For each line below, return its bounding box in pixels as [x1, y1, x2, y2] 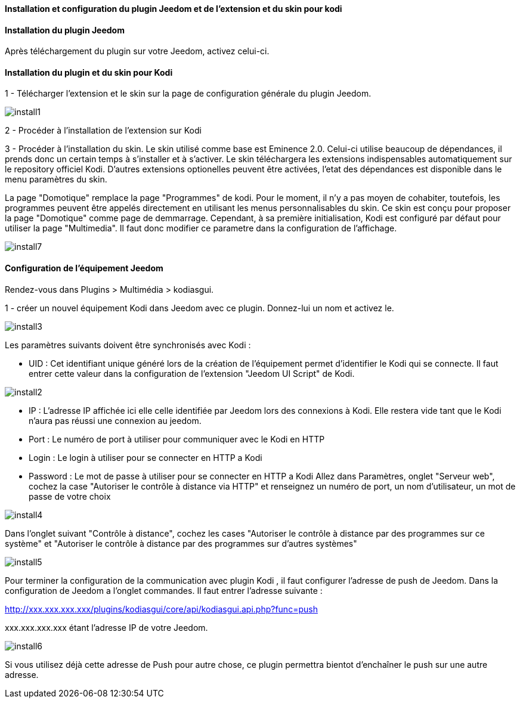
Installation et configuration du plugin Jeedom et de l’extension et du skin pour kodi [5, 4, 342, 14]
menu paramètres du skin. [5, 174, 107, 185]
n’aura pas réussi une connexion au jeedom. [29, 415, 202, 426]
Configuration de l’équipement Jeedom [5, 263, 163, 274]
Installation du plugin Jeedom [5, 24, 125, 35]
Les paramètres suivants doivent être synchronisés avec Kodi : [5, 339, 251, 350]
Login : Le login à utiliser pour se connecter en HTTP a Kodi [29, 452, 262, 463]
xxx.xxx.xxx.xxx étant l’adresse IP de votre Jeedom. [5, 622, 208, 633]
